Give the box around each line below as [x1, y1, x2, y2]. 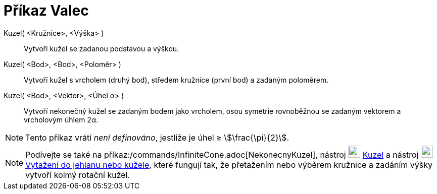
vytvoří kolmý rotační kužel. [25, 169, 130, 180]
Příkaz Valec [4, 2, 89, 19]
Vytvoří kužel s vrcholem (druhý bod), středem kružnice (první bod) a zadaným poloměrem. [24, 75, 329, 84]
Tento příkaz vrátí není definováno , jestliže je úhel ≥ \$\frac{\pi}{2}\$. [25, 132, 289, 143]
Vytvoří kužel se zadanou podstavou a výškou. [24, 44, 179, 53]
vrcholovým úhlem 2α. [24, 115, 99, 124]
